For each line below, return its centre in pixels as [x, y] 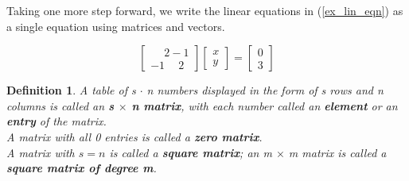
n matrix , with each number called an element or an [265, 105]
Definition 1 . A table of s [71, 90]
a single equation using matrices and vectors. [116, 26]
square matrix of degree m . [82, 168]
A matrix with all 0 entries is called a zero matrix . [134, 136]
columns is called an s [60, 105]
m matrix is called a [337, 152]
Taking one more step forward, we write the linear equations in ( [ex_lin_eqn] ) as [205, 10]
